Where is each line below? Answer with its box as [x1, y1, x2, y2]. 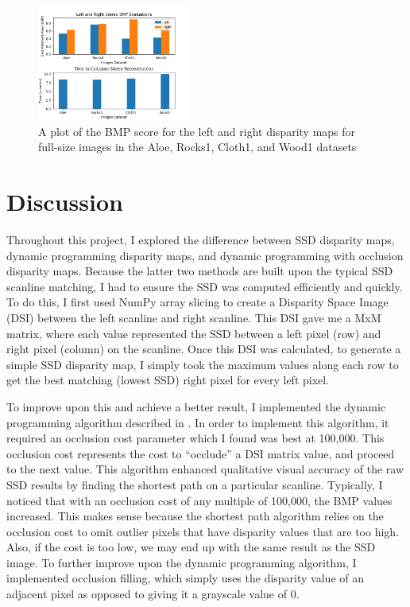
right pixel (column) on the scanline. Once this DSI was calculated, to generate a [6, 340, 401, 357]
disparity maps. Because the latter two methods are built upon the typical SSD [6, 263, 393, 279]
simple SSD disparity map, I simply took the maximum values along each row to [6, 356, 399, 372]
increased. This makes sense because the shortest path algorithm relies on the [6, 508, 384, 524]
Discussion [6, 185, 123, 218]
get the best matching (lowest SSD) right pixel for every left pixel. [6, 372, 330, 388]
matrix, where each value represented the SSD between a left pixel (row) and [6, 325, 381, 341]
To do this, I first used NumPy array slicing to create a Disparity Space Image [6, 294, 389, 310]
